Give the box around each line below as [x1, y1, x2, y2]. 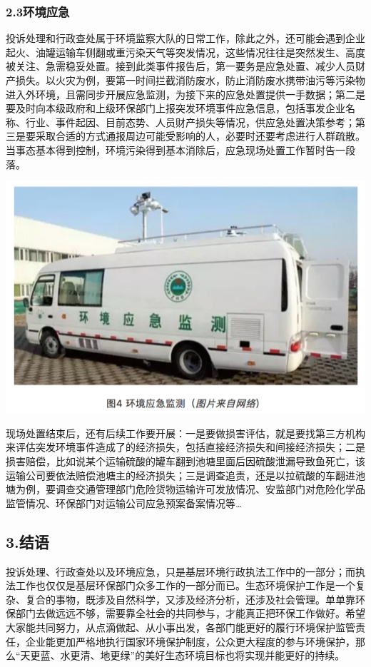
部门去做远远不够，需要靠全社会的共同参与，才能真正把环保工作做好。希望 [15, 606, 365, 621]
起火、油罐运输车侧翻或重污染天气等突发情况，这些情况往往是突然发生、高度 [6, 44, 365, 59]
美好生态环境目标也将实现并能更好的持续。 [145, 648, 345, 663]
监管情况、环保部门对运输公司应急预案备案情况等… [6, 495, 243, 510]
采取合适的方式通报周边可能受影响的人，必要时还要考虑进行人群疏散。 [35, 128, 365, 143]
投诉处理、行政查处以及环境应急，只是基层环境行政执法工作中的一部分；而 [6, 564, 355, 579]
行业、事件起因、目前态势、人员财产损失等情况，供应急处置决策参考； [25, 114, 355, 129]
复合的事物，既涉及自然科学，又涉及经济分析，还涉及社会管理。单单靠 [25, 591, 355, 606]
